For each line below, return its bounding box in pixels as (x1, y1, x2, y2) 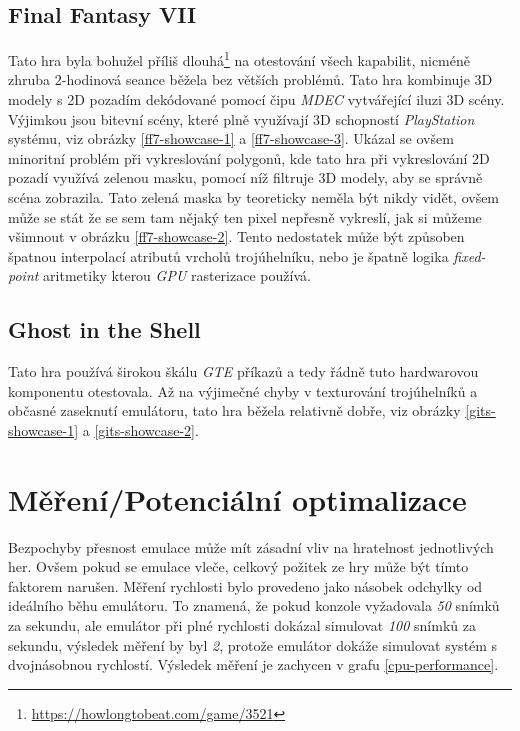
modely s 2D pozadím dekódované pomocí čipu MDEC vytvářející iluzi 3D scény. (8, 89, 505, 110)
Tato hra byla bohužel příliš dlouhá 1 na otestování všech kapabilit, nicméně (8, 47, 470, 70)
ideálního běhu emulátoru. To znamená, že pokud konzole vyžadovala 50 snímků (8, 595, 500, 616)
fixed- (453, 245, 486, 266)
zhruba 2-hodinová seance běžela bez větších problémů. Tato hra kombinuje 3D (8, 69, 493, 90)
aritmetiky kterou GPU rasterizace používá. (43, 265, 311, 286)
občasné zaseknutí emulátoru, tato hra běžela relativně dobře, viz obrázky (8, 400, 461, 421)
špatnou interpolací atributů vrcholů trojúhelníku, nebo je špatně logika (8, 245, 449, 266)
